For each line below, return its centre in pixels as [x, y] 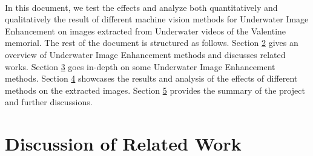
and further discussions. [49, 102]
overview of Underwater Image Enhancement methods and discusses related [145, 54]
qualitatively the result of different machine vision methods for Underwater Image [157, 19]
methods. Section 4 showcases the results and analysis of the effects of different [151, 78]
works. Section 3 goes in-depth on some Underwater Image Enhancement [140, 66]
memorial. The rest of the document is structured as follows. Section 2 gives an [152, 43]
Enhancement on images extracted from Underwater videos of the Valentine [146, 31]
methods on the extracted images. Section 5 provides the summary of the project [155, 90]
